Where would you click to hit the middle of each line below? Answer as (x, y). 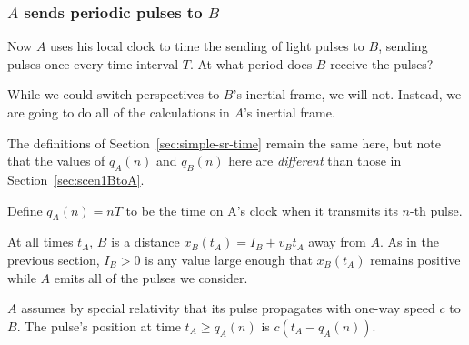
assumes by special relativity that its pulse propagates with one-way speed (228, 308)
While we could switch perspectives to (114, 94)
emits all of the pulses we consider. (151, 277)
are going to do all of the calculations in (119, 112)
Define (25, 210)
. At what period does (251, 63)
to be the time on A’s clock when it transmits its (262, 210)
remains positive (415, 259)
